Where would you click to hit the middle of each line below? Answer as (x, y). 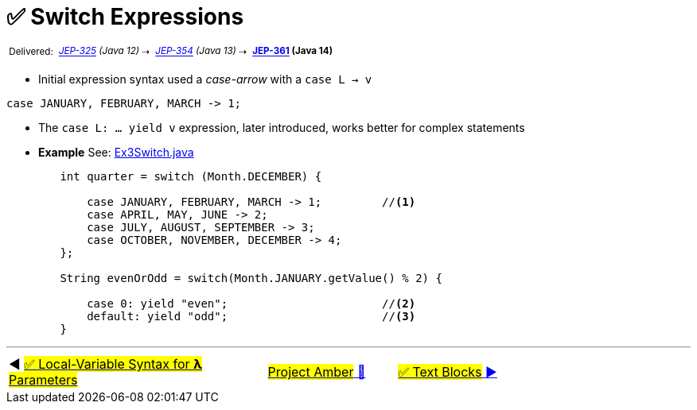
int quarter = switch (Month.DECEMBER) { (191, 177)
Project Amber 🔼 (317, 372)
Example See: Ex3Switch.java (116, 153)
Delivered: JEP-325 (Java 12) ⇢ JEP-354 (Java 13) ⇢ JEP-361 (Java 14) (171, 51)
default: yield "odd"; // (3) (251, 317)
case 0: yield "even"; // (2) (251, 304)
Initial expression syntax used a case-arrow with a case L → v (205, 79)
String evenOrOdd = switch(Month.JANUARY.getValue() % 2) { (251, 278)
